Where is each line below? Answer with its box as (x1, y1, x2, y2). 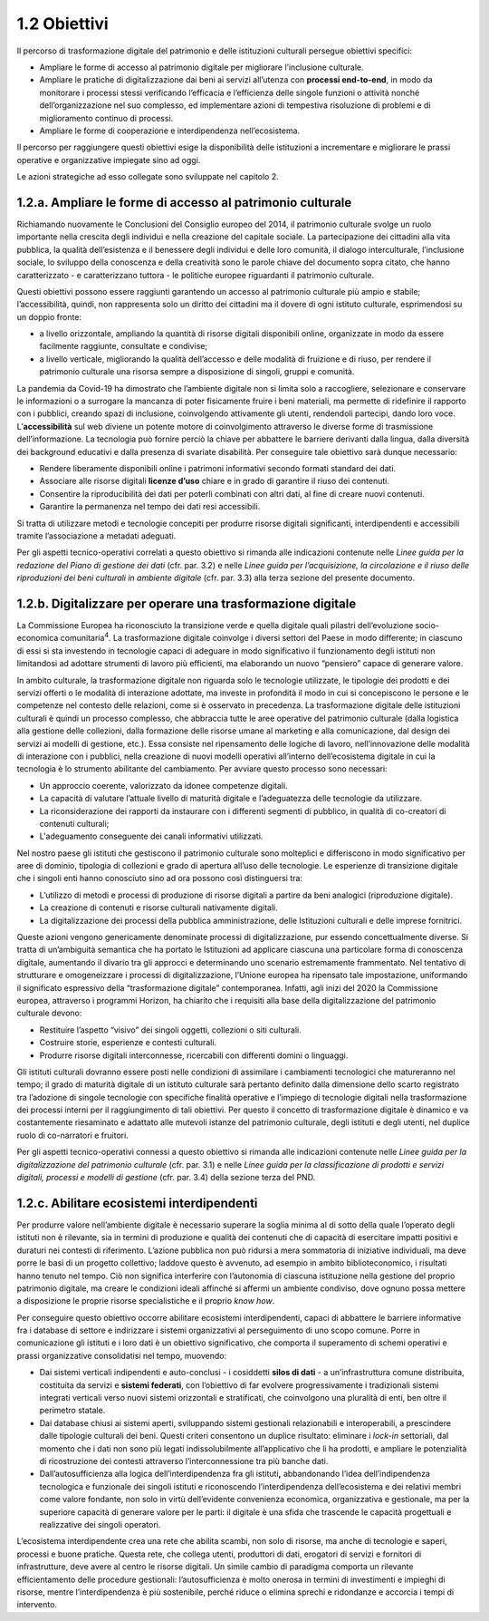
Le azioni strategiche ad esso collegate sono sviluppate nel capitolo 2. (16, 171, 280, 182)
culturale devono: (16, 1007, 82, 1019)
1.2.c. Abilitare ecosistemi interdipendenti (16, 1195, 258, 1210)
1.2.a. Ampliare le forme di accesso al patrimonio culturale (16, 195, 352, 210)
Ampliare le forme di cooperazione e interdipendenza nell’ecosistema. (39, 125, 301, 136)
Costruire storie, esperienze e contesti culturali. (39, 1037, 217, 1048)
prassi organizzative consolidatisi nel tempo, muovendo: (16, 1350, 226, 1361)
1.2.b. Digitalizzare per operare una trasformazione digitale (16, 596, 357, 611)
